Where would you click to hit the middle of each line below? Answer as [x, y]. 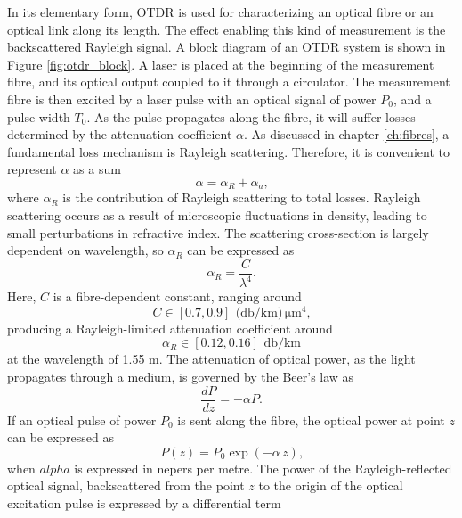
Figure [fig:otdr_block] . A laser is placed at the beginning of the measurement [221, 64]
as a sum [97, 169]
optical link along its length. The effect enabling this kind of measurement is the [227, 29]
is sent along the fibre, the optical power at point [311, 419]
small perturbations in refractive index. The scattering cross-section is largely [218, 232]
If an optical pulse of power [82, 419]
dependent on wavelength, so [85, 250]
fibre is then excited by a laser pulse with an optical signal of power [192, 99]
